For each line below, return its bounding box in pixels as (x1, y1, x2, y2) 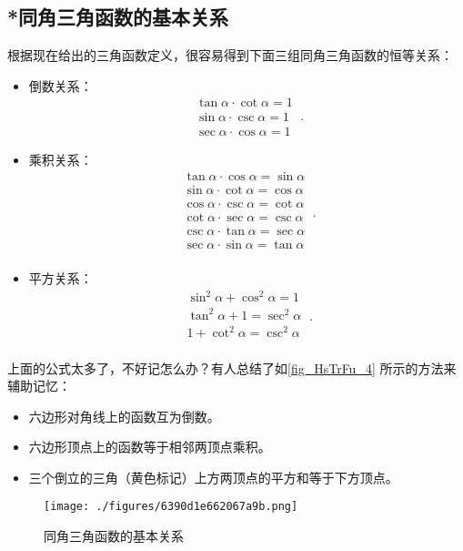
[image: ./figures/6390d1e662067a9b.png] (44, 500, 298, 514)
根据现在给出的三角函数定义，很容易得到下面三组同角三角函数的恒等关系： (7, 46, 453, 65)
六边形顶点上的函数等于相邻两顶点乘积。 (28, 437, 271, 456)
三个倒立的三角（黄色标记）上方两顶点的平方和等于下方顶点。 (28, 467, 398, 486)
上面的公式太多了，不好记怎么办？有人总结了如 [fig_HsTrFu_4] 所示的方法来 (7, 358, 457, 377)
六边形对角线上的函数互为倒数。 (28, 406, 220, 425)
